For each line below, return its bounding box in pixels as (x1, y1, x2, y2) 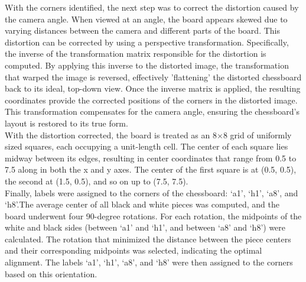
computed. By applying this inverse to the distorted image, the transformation (5, 59, 289, 71)
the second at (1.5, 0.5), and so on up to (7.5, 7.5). (5, 174, 188, 187)
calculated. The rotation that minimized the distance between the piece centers (5, 232, 291, 245)
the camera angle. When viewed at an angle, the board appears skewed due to (5, 12, 288, 25)
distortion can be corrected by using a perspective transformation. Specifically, (5, 35, 289, 48)
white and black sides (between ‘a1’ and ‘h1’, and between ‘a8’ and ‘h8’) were (5, 221, 286, 234)
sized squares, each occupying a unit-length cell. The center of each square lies (5, 140, 288, 153)
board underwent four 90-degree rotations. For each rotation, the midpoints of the (5, 209, 302, 222)
